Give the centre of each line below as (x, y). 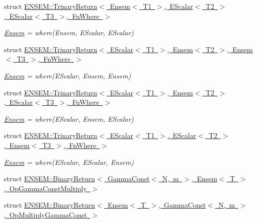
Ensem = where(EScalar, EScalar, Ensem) (69, 162)
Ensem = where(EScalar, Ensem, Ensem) (68, 75)
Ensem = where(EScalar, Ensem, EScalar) (69, 118)
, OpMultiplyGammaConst (45, 214)
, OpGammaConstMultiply (45, 188)
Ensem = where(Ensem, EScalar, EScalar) (69, 33)
